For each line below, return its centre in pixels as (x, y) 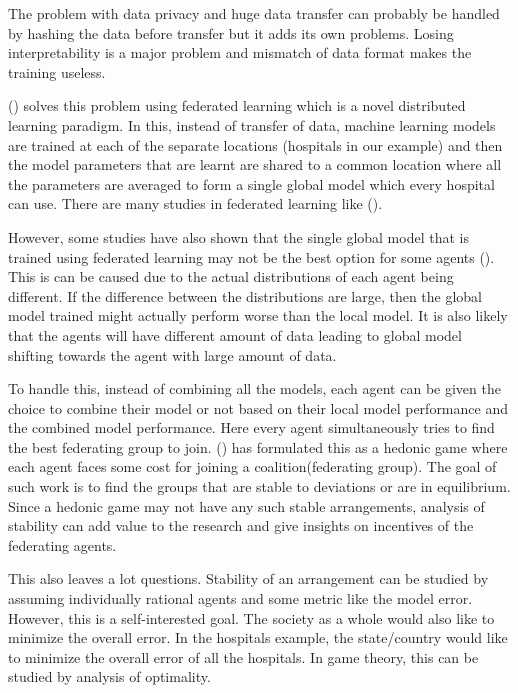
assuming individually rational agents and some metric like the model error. (240, 598)
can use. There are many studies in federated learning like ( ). (195, 203)
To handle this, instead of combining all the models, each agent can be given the (254, 388)
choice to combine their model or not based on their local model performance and (258, 407)
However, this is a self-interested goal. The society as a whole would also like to (251, 617)
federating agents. (62, 544)
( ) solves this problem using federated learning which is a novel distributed (237, 105)
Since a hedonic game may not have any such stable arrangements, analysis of (246, 505)
